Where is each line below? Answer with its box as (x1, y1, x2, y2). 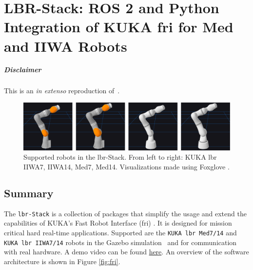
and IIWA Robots (4, 36, 127, 56)
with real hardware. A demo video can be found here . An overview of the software (4, 247, 249, 257)
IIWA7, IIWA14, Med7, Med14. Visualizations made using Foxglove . (23, 161, 230, 171)
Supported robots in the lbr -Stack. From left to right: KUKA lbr (23, 152, 217, 162)
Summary (4, 185, 54, 200)
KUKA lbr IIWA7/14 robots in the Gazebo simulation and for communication (4, 237, 237, 247)
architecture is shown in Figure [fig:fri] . (4, 256, 120, 266)
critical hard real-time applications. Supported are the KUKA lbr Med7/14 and (4, 227, 237, 237)
